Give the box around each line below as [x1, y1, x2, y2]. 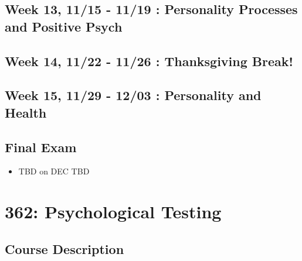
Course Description [5, 239, 124, 257]
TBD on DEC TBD [18, 165, 90, 177]
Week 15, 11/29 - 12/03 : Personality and [5, 86, 262, 104]
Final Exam [5, 138, 77, 156]
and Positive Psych [5, 17, 123, 35]
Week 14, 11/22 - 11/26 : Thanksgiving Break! [5, 51, 293, 70]
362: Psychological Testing [5, 200, 222, 224]
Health [5, 103, 47, 121]
